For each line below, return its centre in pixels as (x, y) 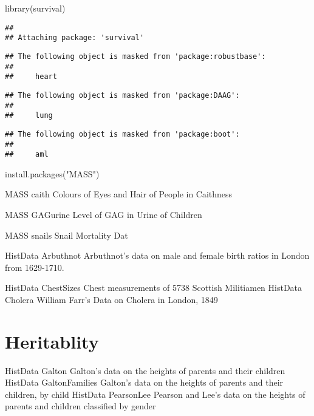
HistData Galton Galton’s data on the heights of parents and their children (145, 370)
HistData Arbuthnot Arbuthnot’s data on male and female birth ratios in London (157, 255)
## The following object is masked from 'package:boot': (122, 134)
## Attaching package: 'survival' (75, 38)
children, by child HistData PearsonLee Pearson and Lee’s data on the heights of (155, 394)
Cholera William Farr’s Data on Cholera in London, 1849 (111, 299)
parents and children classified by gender (80, 406)
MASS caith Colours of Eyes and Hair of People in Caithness (119, 194)
